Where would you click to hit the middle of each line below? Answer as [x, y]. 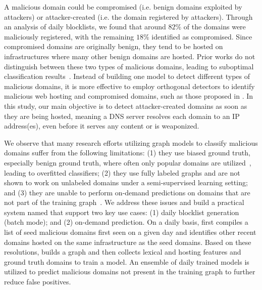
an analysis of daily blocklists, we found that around [85, 27]
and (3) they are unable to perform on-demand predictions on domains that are [127, 192]
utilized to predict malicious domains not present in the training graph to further [130, 272]
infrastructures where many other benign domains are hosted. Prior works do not [130, 56]
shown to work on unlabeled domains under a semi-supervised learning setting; [126, 182]
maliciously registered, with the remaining [69, 36]
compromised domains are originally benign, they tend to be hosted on [114, 46]
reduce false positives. [38, 282]
